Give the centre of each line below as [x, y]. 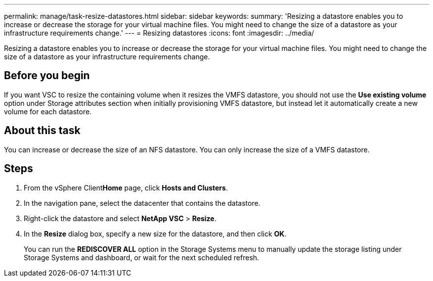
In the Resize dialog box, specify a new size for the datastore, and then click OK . [155, 234]
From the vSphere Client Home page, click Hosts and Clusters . [126, 187]
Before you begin [47, 76]
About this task [42, 131]
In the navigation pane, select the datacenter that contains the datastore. [142, 203]
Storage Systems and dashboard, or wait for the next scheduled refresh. [142, 257]
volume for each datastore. [48, 111]
